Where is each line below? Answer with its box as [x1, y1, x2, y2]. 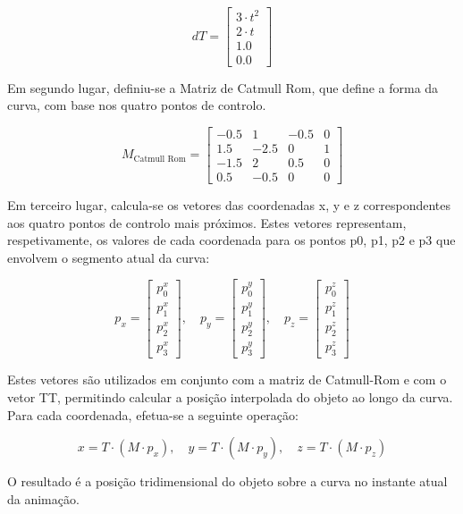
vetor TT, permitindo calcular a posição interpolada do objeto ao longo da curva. [7, 387, 453, 406]
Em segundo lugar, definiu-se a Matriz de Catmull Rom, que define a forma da [7, 78, 439, 97]
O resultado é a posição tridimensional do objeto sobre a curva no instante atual [7, 472, 448, 491]
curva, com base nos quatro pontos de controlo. [7, 96, 266, 114]
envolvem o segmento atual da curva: [7, 248, 210, 266]
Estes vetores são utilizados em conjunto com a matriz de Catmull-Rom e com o [7, 370, 447, 389]
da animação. [7, 489, 80, 508]
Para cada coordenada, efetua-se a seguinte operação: [7, 405, 299, 424]
